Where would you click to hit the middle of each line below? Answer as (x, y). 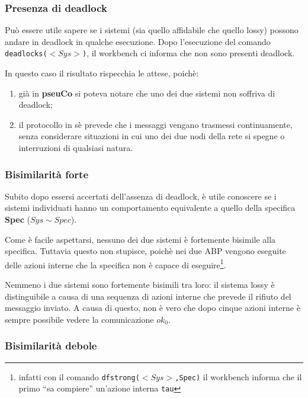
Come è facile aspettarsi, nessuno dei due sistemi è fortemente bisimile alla (140, 239)
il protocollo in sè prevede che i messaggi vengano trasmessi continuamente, (155, 124)
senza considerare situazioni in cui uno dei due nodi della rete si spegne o (152, 136)
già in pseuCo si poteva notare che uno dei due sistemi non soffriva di (147, 93)
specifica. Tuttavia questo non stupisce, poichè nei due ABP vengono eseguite (145, 251)
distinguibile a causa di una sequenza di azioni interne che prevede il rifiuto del (148, 296)
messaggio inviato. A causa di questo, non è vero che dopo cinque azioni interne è (153, 308)
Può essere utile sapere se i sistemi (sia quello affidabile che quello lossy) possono (152, 30)
